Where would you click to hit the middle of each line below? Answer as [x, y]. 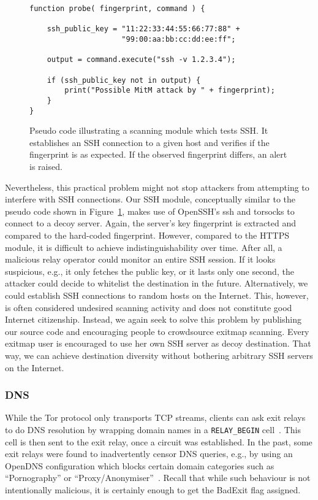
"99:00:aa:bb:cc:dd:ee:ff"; [179, 39]
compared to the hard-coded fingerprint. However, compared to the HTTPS [147, 235]
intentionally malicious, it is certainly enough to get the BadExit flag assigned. [153, 489]
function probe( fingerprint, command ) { [117, 9]
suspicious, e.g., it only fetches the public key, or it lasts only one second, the [150, 271]
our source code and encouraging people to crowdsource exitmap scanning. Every [157, 331]
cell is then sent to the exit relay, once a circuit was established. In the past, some [159, 441]
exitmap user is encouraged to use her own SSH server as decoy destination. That [158, 343]
